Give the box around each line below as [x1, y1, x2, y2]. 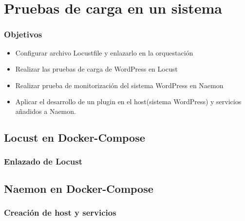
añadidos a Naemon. [15, 106, 76, 116]
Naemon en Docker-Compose [4, 181, 153, 196]
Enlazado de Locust [4, 155, 82, 167]
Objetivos [4, 28, 42, 40]
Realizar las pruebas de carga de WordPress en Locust [15, 64, 178, 74]
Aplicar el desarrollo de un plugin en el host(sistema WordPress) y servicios [15, 96, 242, 107]
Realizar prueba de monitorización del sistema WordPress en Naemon [15, 80, 224, 90]
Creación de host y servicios [4, 206, 116, 218]
